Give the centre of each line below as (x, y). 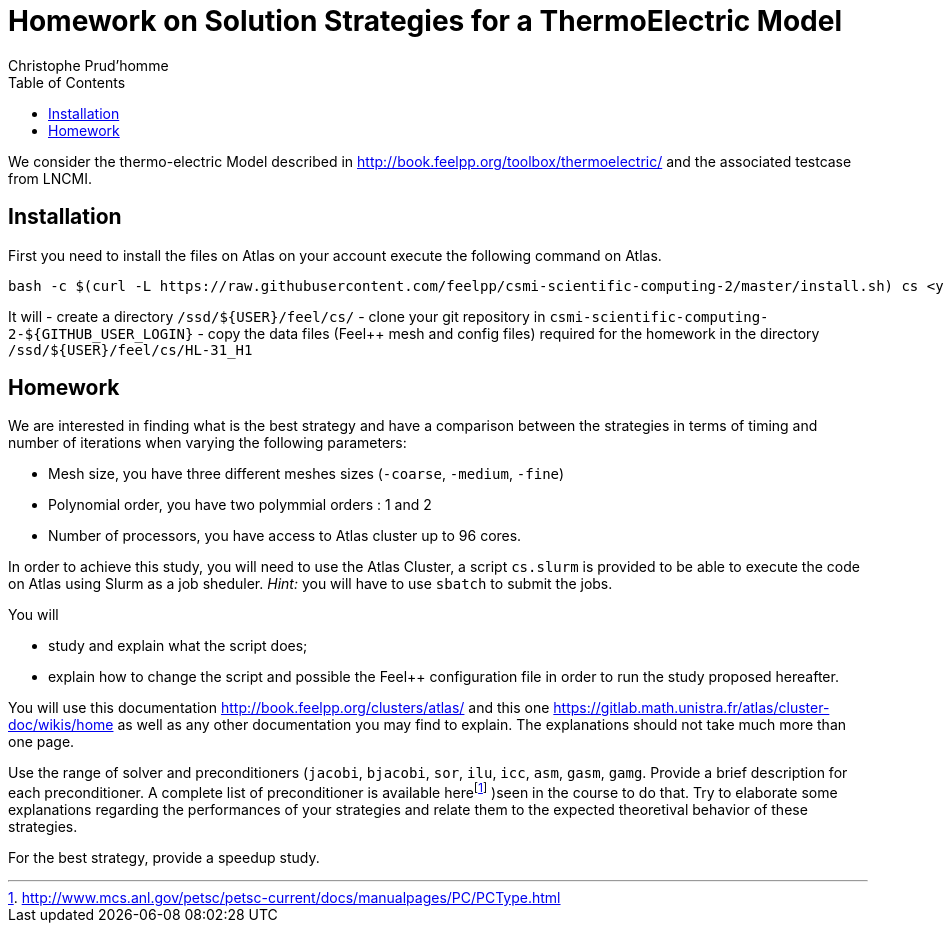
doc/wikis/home (61, 725)
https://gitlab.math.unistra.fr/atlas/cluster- (691, 708)
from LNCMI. (50, 178)
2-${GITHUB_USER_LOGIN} (101, 333)
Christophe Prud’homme (88, 65)
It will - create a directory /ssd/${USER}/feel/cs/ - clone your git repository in (277, 316)
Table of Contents (67, 82)
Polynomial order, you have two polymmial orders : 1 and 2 (240, 505)
